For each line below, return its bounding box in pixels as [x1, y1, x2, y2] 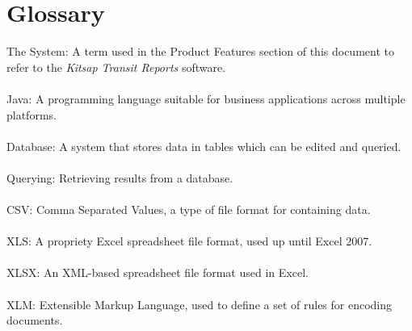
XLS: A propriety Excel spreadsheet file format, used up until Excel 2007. [6, 233, 372, 249]
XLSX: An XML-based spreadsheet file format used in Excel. [6, 264, 309, 281]
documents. [6, 312, 63, 329]
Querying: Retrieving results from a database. [6, 169, 233, 186]
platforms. [6, 106, 57, 123]
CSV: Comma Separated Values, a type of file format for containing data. [6, 201, 371, 218]
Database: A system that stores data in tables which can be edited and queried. [6, 137, 401, 154]
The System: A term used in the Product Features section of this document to [6, 43, 394, 60]
